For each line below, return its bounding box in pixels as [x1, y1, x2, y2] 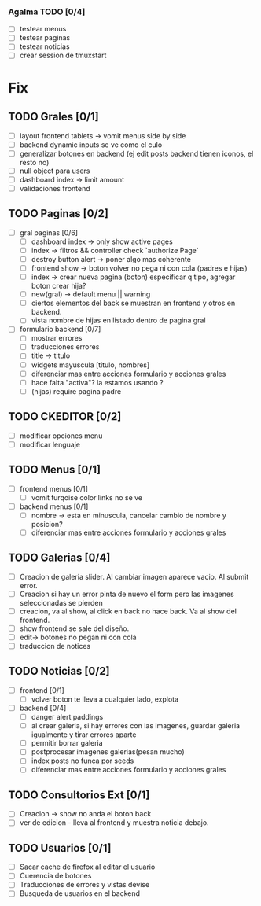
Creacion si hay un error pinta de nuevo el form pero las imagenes [19, 589, 234, 598]
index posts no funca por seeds [31, 756, 134, 765]
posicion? [31, 519, 63, 528]
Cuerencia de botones [19, 871, 92, 881]
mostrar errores [31, 333, 83, 343]
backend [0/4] [19, 703, 67, 713]
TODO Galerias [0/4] [8, 551, 111, 565]
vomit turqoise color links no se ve [31, 492, 143, 502]
